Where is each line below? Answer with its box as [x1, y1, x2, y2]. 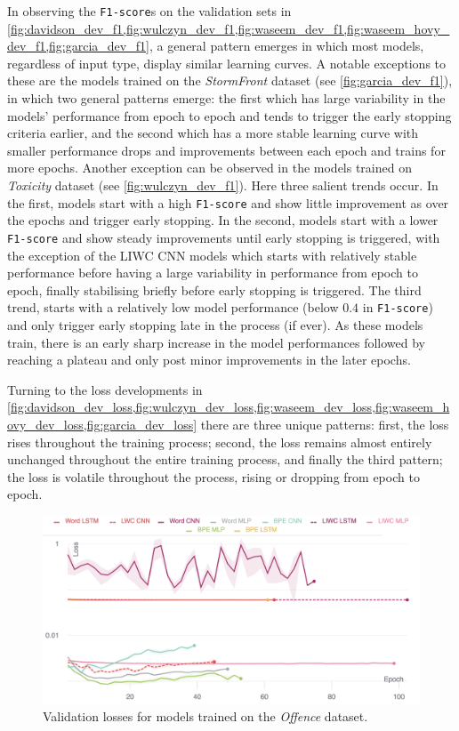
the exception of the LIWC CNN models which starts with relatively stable [7, 245, 417, 264]
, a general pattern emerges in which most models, [149, 36, 424, 55]
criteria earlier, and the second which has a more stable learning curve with [7, 124, 419, 142]
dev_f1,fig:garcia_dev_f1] [7, 36, 149, 55]
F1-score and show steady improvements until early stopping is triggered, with [7, 228, 440, 246]
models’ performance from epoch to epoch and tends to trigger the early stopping [7, 106, 452, 125]
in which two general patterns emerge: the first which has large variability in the [7, 89, 446, 108]
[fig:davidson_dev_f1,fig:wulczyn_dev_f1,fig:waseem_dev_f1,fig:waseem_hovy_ [7, 19, 450, 37]
